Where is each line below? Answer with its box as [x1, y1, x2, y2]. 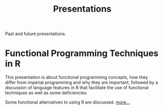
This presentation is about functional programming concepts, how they [5, 74, 148, 80]
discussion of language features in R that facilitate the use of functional [5, 85, 149, 91]
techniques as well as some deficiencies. [5, 90, 88, 96]
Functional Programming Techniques [5, 48, 159, 59]
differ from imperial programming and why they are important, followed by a [5, 79, 158, 86]
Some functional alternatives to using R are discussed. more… [5, 99, 130, 105]
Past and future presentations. [5, 31, 66, 37]
